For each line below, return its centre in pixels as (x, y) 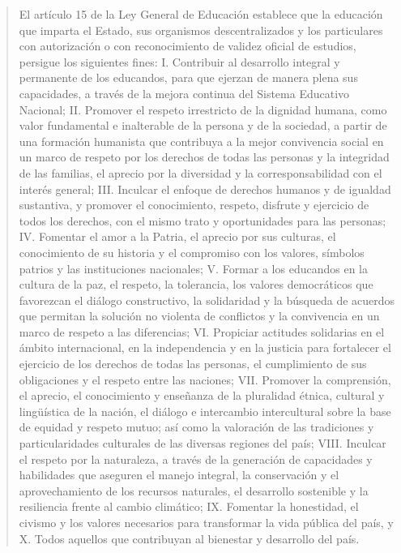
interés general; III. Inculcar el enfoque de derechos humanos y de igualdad (205, 189)
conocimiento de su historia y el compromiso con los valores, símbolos (192, 252)
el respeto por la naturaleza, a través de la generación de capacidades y (196, 459)
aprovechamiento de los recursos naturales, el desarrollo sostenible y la (194, 490)
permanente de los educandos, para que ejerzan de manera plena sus (188, 77)
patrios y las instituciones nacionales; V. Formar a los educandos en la (193, 268)
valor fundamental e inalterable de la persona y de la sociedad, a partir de (203, 125)
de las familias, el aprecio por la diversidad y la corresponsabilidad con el (200, 172)
